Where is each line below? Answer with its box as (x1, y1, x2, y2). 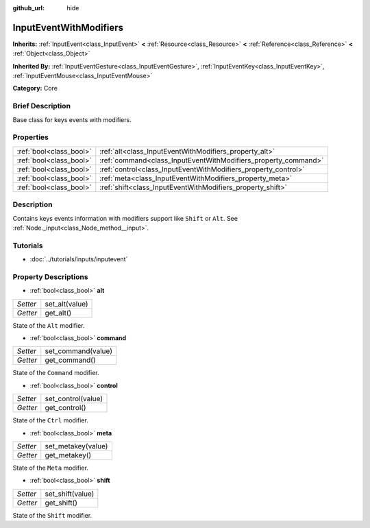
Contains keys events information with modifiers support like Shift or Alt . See (12, 214, 238, 222)
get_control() (45, 403, 86, 413)
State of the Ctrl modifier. (12, 416, 88, 424)
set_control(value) (45, 394, 103, 404)
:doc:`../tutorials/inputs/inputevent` (29, 255, 128, 263)
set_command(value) (45, 346, 113, 356)
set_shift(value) (45, 489, 95, 499)
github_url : (12, 4, 45, 12)
